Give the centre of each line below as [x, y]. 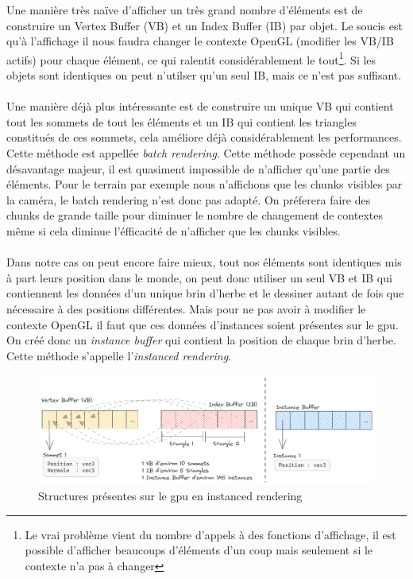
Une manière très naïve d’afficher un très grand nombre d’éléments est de [185, 10]
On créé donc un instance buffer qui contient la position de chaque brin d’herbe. [201, 340]
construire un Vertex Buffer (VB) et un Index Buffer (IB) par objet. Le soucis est [205, 25]
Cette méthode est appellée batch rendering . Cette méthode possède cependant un [206, 153]
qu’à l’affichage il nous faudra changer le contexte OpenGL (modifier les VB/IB [200, 41]
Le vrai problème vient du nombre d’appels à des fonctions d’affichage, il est [210, 534]
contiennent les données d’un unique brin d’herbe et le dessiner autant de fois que [205, 293]
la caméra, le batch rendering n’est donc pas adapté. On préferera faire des [189, 199]
